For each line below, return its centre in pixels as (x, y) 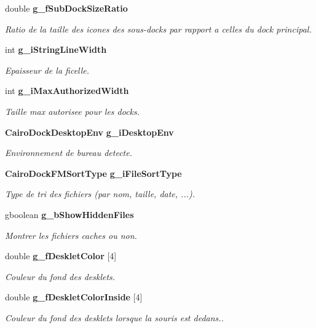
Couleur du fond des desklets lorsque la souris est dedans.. (114, 317)
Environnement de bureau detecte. (69, 153)
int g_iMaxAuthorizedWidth (67, 91)
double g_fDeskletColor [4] (61, 256)
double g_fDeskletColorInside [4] (74, 297)
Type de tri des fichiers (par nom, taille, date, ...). (100, 194)
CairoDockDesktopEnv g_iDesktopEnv (89, 132)
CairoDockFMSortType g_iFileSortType (93, 173)
